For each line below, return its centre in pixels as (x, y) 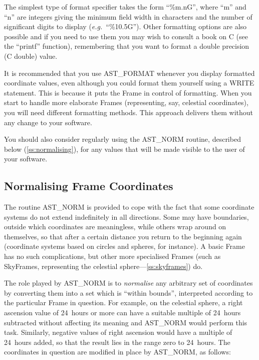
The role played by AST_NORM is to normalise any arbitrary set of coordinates (128, 283)
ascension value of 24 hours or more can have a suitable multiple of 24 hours (122, 312)
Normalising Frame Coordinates (89, 186)
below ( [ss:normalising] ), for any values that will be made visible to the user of (124, 149)
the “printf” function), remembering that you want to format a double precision (127, 46)
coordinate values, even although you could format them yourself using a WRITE (129, 83)
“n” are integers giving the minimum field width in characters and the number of (128, 16)
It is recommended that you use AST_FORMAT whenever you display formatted (129, 73)
